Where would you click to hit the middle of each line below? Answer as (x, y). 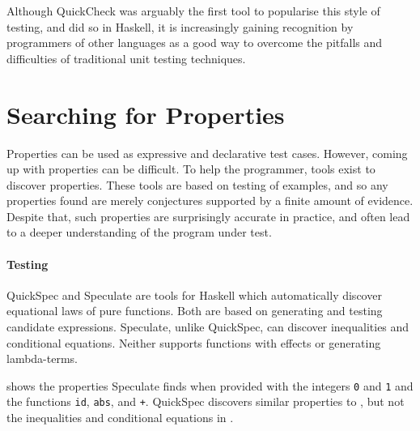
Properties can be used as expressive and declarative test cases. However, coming (207, 153)
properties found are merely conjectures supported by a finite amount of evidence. (210, 201)
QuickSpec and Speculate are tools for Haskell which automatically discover (194, 294)
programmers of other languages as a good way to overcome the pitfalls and (195, 43)
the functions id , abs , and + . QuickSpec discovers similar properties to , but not (206, 401)
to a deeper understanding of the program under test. (139, 232)
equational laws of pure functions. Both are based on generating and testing (195, 311)
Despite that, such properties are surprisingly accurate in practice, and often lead (208, 216)
